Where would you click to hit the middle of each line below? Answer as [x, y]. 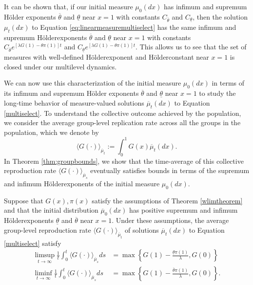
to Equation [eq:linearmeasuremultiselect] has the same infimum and [134, 27]
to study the [217, 93]
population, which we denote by [51, 132]
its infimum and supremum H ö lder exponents [71, 93]
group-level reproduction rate [48, 230]
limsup [45, 255]
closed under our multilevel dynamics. [60, 66]
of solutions [142, 230]
